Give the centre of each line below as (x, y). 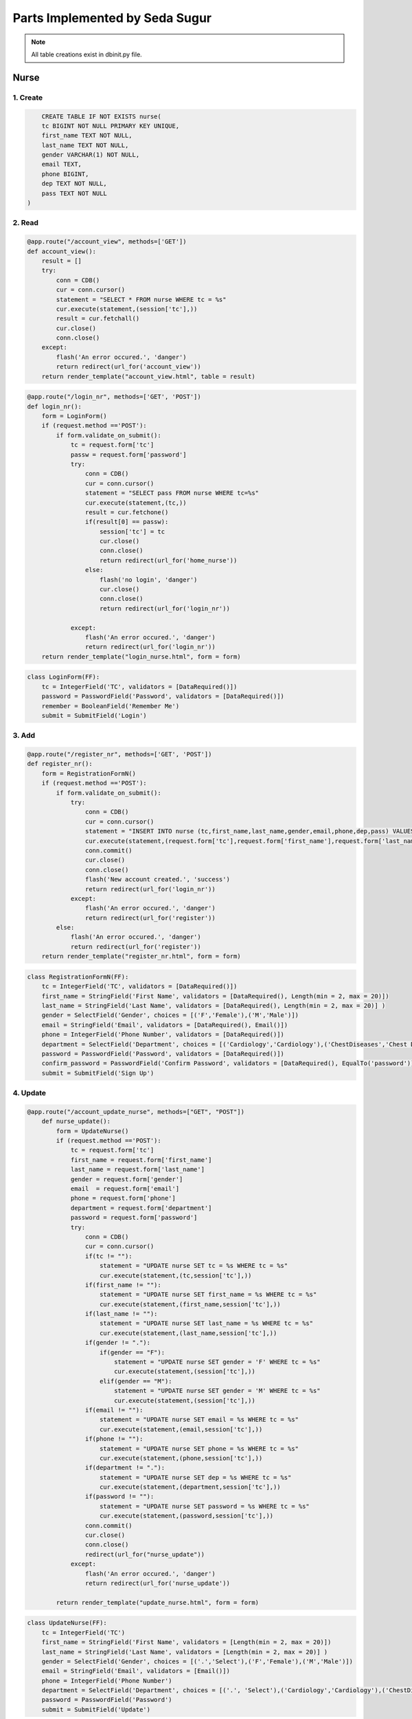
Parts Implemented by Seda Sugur (112, 18)
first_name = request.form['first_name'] (141, 1160)
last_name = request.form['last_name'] (138, 1170)
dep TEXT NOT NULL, (75, 184)
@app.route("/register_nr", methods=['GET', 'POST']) (119, 754)
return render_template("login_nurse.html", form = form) (141, 656)
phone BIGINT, (65, 174)
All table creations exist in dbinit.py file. (87, 54)
